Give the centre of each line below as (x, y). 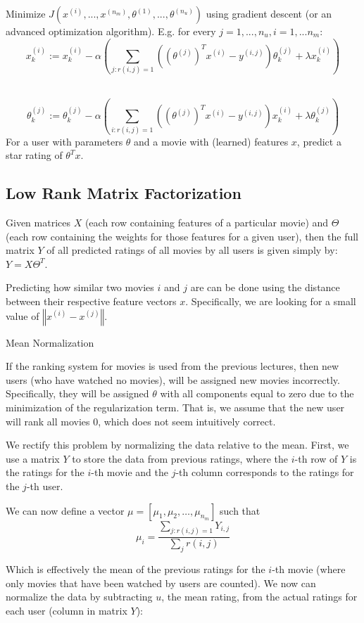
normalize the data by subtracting (79, 597)
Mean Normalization (50, 342)
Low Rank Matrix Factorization (124, 193)
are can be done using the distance (265, 287)
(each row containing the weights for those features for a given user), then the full (182, 236)
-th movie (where (309, 569)
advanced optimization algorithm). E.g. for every (111, 31)
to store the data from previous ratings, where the (180, 458)
